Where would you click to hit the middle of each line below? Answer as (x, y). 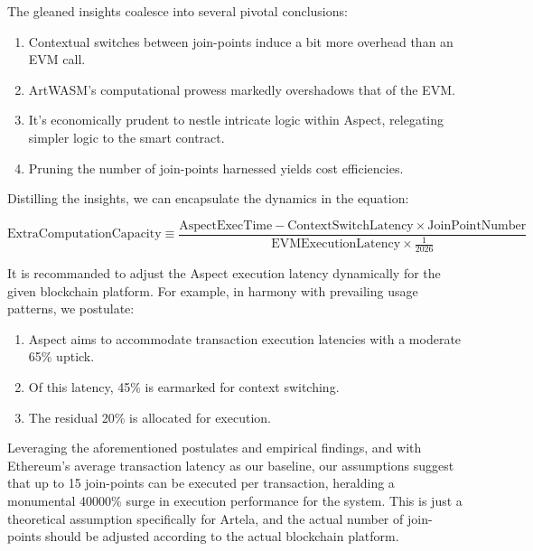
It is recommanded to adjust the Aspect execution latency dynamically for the (224, 273)
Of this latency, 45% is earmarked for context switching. (184, 386)
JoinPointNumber (477, 225)
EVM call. (57, 59)
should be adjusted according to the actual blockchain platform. (222, 536)
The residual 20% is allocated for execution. (150, 417)
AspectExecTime (226, 225)
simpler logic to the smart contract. (126, 137)
